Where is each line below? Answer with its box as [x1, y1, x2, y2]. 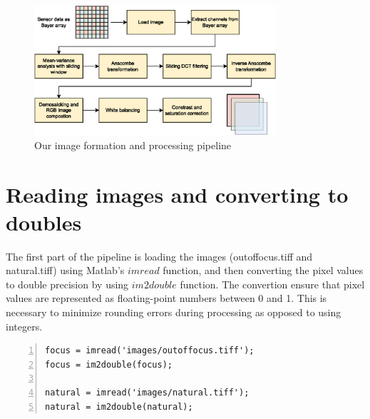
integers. [6, 318, 43, 333]
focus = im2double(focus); [45, 359, 173, 370]
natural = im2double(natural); [45, 401, 193, 412]
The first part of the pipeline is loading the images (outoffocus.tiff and [6, 248, 313, 263]
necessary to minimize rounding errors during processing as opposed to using [6, 305, 341, 320]
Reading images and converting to [6, 179, 349, 208]
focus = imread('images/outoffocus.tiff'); [45, 345, 255, 356]
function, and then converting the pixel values [163, 263, 364, 278]
